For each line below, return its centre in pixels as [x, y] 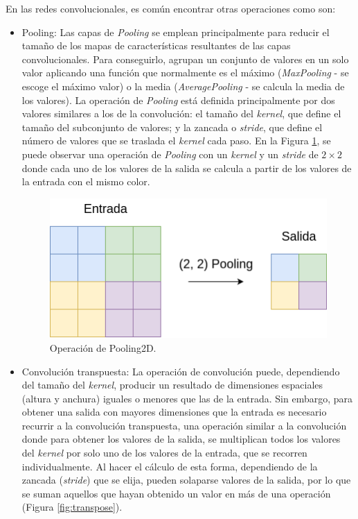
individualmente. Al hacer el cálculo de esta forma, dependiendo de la [170, 466]
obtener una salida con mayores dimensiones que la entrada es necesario [174, 412]
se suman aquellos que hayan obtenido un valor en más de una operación [176, 493]
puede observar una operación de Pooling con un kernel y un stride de [170, 154]
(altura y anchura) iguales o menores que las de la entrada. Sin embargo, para [187, 398]
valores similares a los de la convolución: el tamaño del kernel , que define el [181, 113]
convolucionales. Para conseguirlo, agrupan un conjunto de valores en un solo [185, 59]
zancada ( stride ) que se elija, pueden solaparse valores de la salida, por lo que [186, 480]
